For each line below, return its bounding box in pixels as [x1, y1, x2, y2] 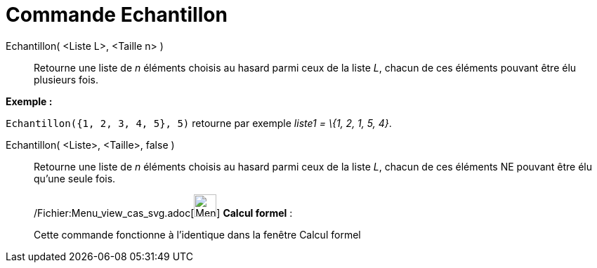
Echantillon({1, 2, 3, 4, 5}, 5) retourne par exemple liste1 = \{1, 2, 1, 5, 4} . [6, 116, 392, 129]
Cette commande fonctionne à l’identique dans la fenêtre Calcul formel [34, 228, 361, 241]
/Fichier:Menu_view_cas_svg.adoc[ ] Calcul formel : [34, 206, 293, 219]
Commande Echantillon [6, 3, 228, 27]
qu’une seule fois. [34, 172, 116, 185]
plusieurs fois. [34, 73, 99, 86]
